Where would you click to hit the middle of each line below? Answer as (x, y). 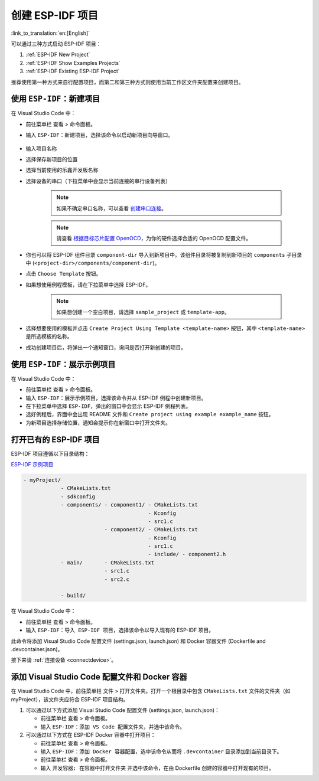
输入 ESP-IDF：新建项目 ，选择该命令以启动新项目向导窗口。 (100, 135)
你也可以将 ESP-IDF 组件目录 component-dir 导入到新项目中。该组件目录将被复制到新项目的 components (155, 254)
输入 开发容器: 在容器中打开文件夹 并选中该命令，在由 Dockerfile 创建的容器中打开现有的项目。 (157, 768)
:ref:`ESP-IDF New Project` (58, 55)
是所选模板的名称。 (49, 336)
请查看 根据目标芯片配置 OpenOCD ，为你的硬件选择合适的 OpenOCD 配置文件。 (154, 238)
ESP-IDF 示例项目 (32, 464)
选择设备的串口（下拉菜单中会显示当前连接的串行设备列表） (98, 181)
